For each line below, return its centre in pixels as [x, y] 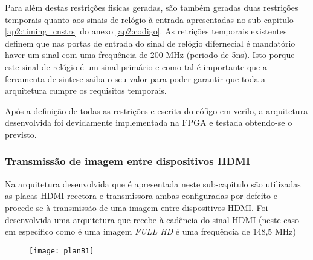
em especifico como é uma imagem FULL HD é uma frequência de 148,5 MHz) [150, 231]
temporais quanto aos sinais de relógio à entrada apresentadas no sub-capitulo [149, 19]
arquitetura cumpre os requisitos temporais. [86, 90]
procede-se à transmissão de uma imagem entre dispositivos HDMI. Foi [137, 207]
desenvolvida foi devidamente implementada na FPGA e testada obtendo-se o [149, 122]
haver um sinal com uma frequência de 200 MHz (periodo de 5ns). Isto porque [150, 55]
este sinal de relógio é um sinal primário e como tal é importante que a [136, 66]
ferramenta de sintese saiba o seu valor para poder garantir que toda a [135, 78]
